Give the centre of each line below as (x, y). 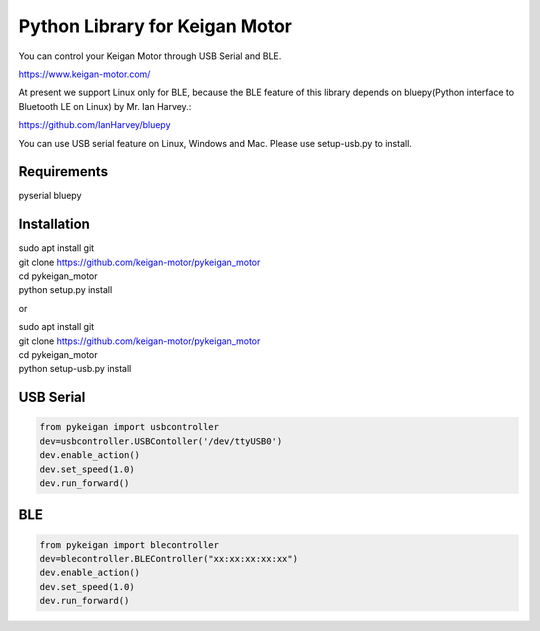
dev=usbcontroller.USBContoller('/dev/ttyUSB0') (161, 441)
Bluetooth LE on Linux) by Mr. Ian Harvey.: (105, 106)
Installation (54, 224)
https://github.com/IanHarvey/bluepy (94, 125)
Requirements (63, 171)
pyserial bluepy (50, 196)
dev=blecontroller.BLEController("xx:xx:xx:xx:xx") (169, 558)
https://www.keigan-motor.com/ (84, 74)
